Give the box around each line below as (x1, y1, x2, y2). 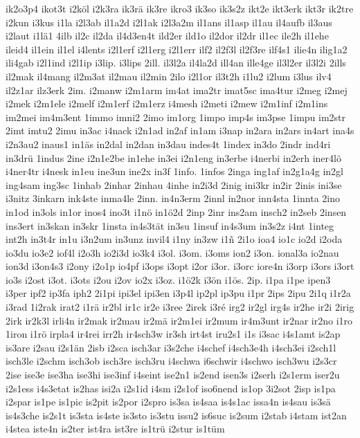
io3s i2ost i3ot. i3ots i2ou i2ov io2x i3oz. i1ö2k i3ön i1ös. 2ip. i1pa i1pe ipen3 (6, 272, 331, 286)
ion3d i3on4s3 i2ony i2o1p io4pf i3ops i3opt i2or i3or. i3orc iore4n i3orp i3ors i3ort (6, 259, 354, 273)
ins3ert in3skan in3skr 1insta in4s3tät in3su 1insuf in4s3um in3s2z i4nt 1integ (6, 218, 334, 232)
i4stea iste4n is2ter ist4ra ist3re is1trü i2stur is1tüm (6, 421, 225, 436)
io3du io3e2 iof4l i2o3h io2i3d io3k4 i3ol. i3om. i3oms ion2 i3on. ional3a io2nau (6, 245, 339, 259)
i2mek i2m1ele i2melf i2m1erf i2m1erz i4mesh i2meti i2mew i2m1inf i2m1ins (6, 96, 328, 111)
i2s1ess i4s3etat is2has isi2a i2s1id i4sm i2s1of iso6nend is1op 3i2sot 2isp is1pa (6, 381, 336, 395)
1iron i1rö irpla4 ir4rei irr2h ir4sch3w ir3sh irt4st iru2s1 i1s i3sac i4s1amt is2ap (6, 327, 341, 341)
